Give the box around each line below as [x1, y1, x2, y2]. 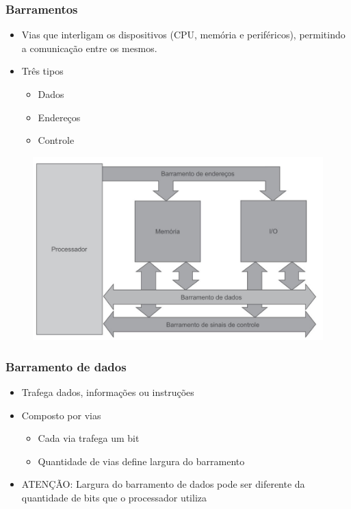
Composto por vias [21, 408, 101, 422]
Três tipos [21, 64, 64, 78]
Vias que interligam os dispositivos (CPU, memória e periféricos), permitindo [21, 27, 346, 42]
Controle [38, 133, 75, 147]
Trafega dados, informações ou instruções [21, 384, 194, 399]
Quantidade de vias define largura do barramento [38, 454, 245, 468]
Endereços [38, 110, 81, 124]
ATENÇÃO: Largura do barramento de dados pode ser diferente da [21, 477, 305, 491]
